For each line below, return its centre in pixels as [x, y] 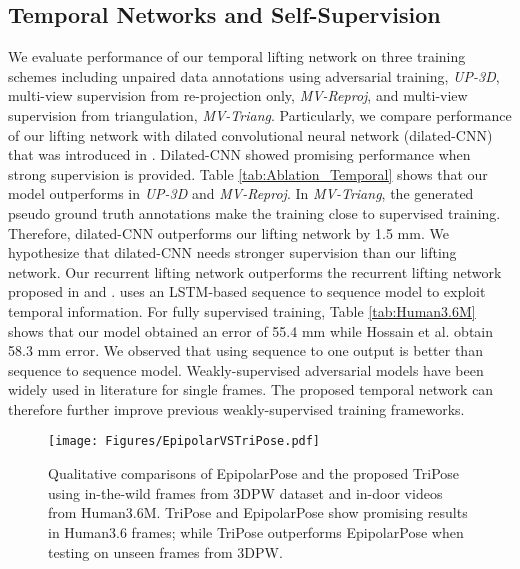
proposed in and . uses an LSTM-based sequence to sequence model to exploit [247, 291]
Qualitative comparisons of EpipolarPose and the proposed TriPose [254, 473]
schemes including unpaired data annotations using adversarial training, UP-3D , [254, 75]
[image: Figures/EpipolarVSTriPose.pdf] [184, 441]
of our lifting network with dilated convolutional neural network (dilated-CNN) [250, 134]
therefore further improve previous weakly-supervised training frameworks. [236, 408]
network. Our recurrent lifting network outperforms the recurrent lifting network [255, 271]
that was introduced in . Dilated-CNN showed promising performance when [239, 154]
